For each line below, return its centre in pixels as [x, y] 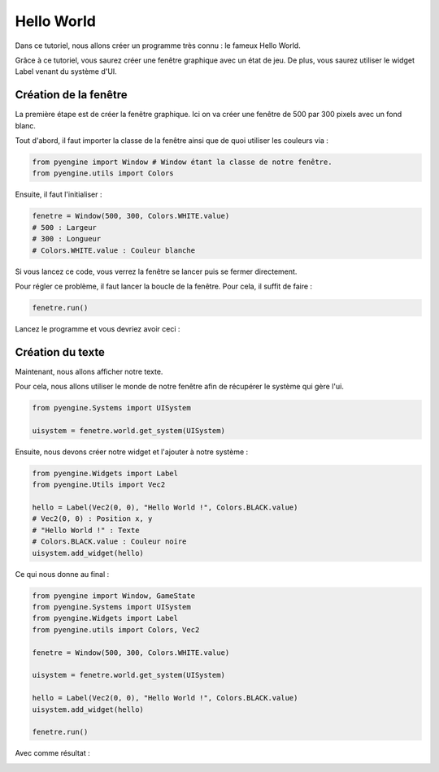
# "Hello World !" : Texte [86, 530]
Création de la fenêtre [71, 95]
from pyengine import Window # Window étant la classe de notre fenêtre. [182, 162]
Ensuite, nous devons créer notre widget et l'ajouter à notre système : [132, 452]
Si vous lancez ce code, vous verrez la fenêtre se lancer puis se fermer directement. [156, 271]
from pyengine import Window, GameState [113, 596]
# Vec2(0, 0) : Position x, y [92, 519]
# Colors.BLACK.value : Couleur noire [109, 542]
